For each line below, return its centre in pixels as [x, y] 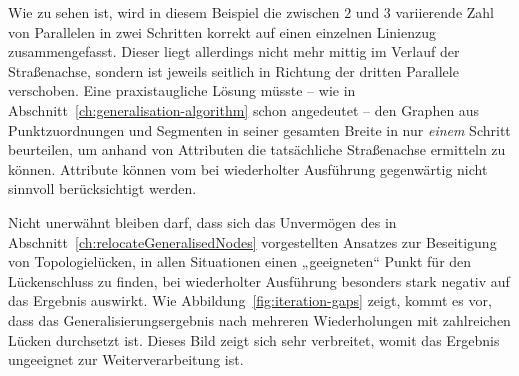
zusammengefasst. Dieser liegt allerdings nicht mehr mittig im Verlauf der [234, 51]
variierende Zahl [444, 12]
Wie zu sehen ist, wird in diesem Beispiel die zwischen [174, 12]
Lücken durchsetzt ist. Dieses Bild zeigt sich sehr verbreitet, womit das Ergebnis [254, 339]
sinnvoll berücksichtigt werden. [102, 188]
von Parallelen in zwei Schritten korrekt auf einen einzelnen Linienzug [222, 31]
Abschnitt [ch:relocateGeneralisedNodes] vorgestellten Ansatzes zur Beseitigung [252, 241]
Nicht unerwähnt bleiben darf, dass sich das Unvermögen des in [202, 221]
